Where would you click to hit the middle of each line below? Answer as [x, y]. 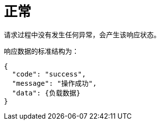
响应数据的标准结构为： [41, 51]
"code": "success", [49, 74]
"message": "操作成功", [54, 83]
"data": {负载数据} [46, 93]
